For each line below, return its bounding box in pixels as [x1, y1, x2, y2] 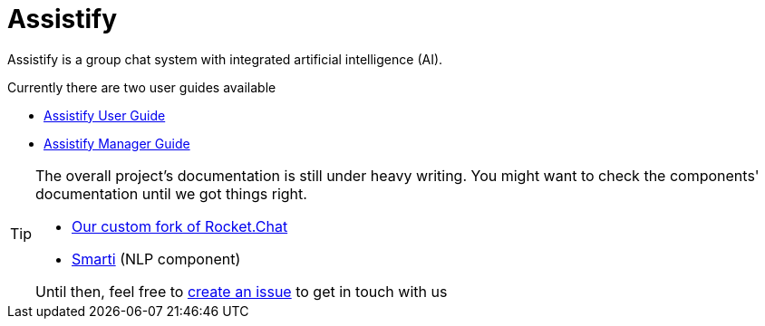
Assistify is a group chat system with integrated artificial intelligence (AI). [7, 51, 443, 67]
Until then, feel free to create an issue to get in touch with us [35, 282, 448, 301]
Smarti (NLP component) [72, 249, 241, 268]
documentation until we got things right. [35, 184, 307, 203]
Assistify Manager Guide [44, 135, 190, 151]
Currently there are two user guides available [7, 79, 276, 95]
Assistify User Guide [44, 107, 166, 123]
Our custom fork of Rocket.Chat [72, 216, 288, 235]
